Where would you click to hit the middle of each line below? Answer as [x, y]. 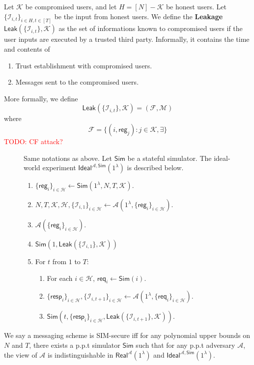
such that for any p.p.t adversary [185, 345]
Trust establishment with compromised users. [84, 65]
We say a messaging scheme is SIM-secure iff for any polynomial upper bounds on [127, 335]
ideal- [222, 158]
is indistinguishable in [80, 354]
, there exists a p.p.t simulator [75, 345]
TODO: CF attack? [33, 141]
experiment [59, 167]
